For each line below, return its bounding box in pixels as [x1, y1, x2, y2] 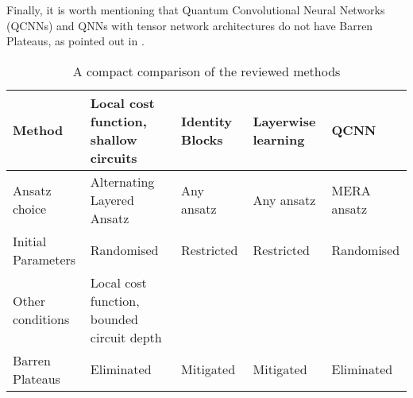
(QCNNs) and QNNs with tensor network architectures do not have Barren [6, 17, 373, 33]
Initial [13, 231, 47, 250]
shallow [90, 129, 137, 149]
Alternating [90, 172, 155, 191]
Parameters [13, 249, 76, 269]
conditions [13, 309, 70, 328]
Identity [181, 111, 232, 130]
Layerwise [253, 111, 316, 130]
